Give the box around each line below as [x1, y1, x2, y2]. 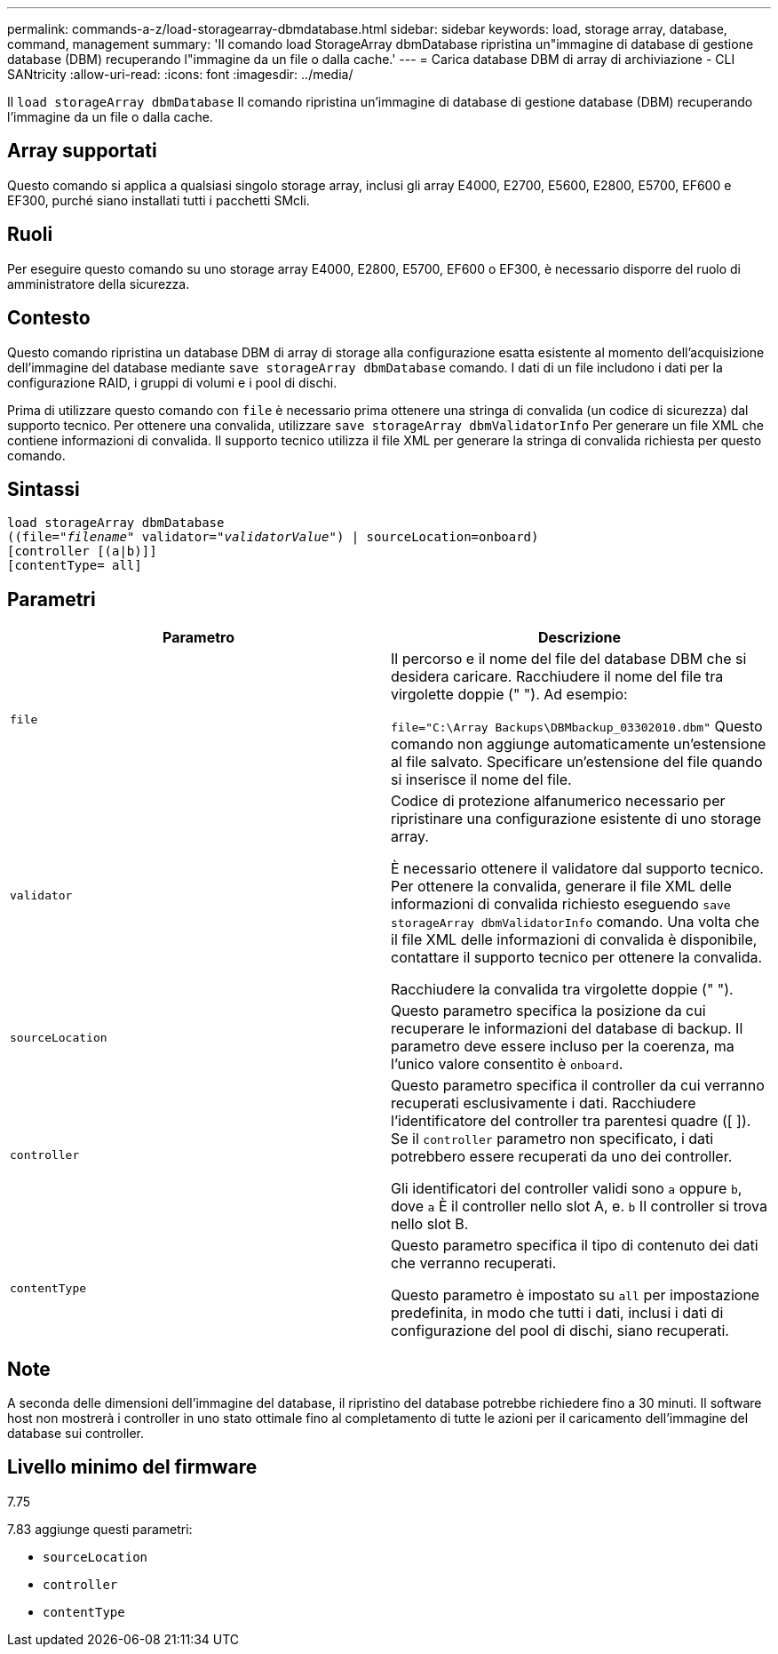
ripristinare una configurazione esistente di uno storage [391, 810, 762, 828]
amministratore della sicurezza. [7, 276, 190, 292]
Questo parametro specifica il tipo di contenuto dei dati [391, 1236, 758, 1255]
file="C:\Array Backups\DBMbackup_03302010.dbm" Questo [391, 717, 763, 736]
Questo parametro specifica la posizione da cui [391, 1002, 706, 1020]
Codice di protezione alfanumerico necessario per [391, 792, 726, 811]
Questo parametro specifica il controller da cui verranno [391, 1076, 765, 1095]
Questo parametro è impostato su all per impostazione [391, 1286, 760, 1305]
